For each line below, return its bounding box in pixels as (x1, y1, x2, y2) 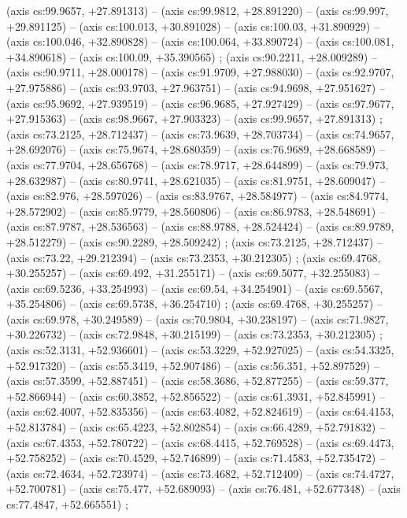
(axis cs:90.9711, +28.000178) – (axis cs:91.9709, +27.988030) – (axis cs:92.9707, (6, 64, 394, 80)
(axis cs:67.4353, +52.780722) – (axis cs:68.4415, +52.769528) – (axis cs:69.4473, (6, 434, 394, 450)
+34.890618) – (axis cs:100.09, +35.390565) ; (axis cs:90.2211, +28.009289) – (6, 48, 377, 65)
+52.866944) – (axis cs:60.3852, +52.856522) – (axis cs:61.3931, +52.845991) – (6, 387, 385, 404)
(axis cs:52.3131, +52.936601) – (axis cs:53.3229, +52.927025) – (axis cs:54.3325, (6, 342, 394, 358)
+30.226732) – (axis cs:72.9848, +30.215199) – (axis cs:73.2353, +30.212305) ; (6, 326, 383, 342)
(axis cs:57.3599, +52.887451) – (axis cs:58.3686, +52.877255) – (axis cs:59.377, (6, 372, 389, 389)
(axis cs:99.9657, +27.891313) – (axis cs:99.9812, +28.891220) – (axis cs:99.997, (6, 2, 389, 18)
